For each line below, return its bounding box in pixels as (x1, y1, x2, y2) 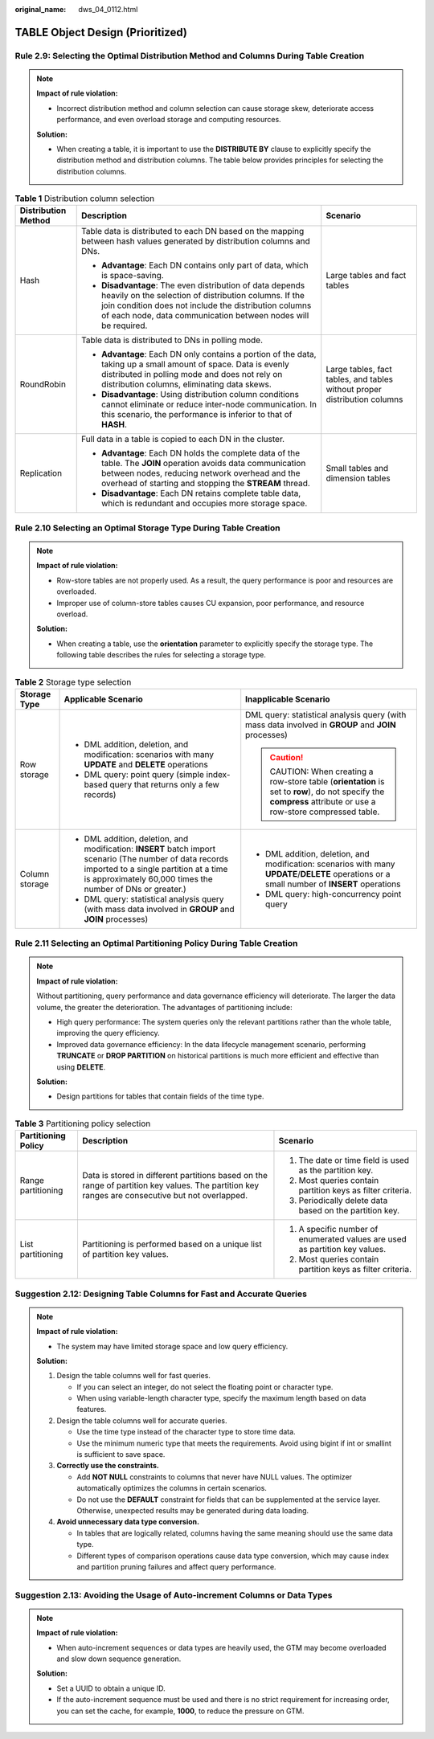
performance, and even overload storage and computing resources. (56, 115, 281, 125)
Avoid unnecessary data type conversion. (56, 1517, 200, 1527)
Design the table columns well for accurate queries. (56, 1415, 227, 1426)
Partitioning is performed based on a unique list (81, 1238, 262, 1250)
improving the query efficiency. (56, 1029, 160, 1038)
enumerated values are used (298, 1234, 407, 1245)
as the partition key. (298, 1165, 374, 1176)
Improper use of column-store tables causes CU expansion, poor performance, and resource (56, 598, 365, 608)
